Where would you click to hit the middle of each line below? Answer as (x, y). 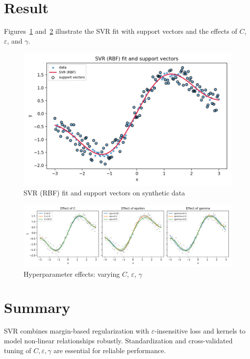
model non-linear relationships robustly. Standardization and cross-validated (118, 340)
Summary (37, 307)
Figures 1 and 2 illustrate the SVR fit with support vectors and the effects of (121, 31)
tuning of (18, 350)
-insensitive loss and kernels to (200, 331)
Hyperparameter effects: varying (72, 274)
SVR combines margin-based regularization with (77, 331)
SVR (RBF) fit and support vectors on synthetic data (104, 193)
